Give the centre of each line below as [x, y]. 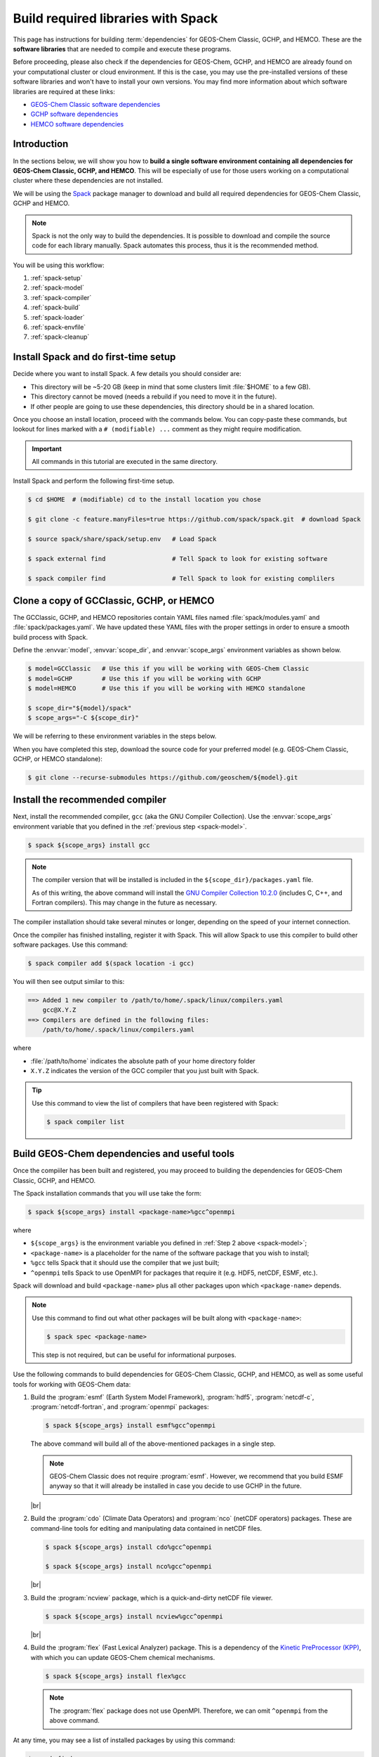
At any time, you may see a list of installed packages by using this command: [124, 1740]
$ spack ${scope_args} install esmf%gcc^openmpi [131, 1426]
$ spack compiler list [86, 1122]
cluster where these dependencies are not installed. [88, 181]
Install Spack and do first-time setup [94, 357]
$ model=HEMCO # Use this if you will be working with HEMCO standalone [166, 688]
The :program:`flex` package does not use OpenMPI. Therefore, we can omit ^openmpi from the [189, 1711]
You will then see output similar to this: [69, 982]
